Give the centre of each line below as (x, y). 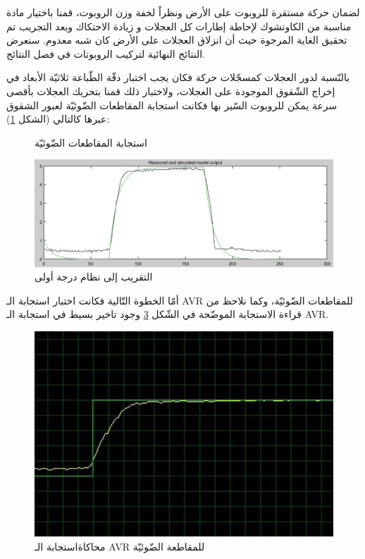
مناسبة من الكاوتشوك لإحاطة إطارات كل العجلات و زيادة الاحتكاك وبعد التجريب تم (179, 26)
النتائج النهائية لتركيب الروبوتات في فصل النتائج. (106, 53)
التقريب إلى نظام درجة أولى (94, 277)
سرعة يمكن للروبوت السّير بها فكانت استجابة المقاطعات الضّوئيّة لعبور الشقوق (172, 105)
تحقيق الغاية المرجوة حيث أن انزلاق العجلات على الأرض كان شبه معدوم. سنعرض (177, 40)
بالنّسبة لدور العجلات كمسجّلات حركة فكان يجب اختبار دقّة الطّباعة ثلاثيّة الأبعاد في (178, 77)
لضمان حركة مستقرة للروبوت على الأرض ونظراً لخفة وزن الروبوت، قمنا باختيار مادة (183, 12)
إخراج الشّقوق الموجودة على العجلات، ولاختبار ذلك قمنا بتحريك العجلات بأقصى (171, 91)
